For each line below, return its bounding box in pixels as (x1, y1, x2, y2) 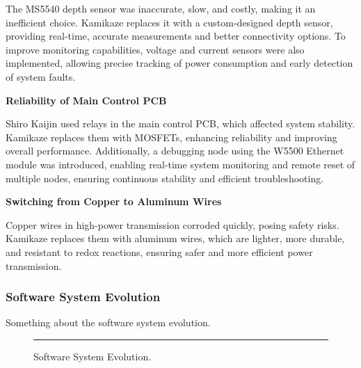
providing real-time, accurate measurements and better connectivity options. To (6, 29, 346, 43)
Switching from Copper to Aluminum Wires (6, 194, 222, 209)
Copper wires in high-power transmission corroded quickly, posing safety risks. (6, 217, 339, 232)
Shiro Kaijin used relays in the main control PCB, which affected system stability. (6, 116, 355, 131)
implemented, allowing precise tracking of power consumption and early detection (6, 56, 353, 70)
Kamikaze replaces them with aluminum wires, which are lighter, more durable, (6, 231, 345, 246)
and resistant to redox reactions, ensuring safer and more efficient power (6, 244, 313, 259)
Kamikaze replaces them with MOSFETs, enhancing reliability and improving (6, 129, 337, 144)
